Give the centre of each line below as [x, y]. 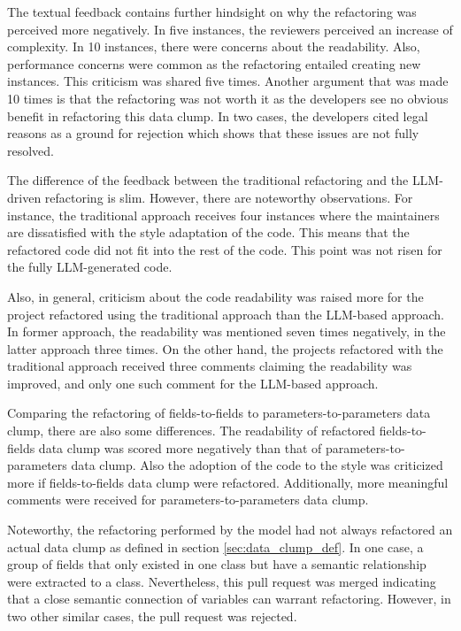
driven [24, 197]
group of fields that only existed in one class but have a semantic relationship [217, 564]
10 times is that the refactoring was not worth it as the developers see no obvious [228, 98]
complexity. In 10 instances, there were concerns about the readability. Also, [214, 46]
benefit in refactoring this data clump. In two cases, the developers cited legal [218, 115]
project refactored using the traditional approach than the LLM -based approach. [226, 314]
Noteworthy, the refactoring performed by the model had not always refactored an [230, 530]
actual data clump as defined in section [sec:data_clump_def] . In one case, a [215, 546]
